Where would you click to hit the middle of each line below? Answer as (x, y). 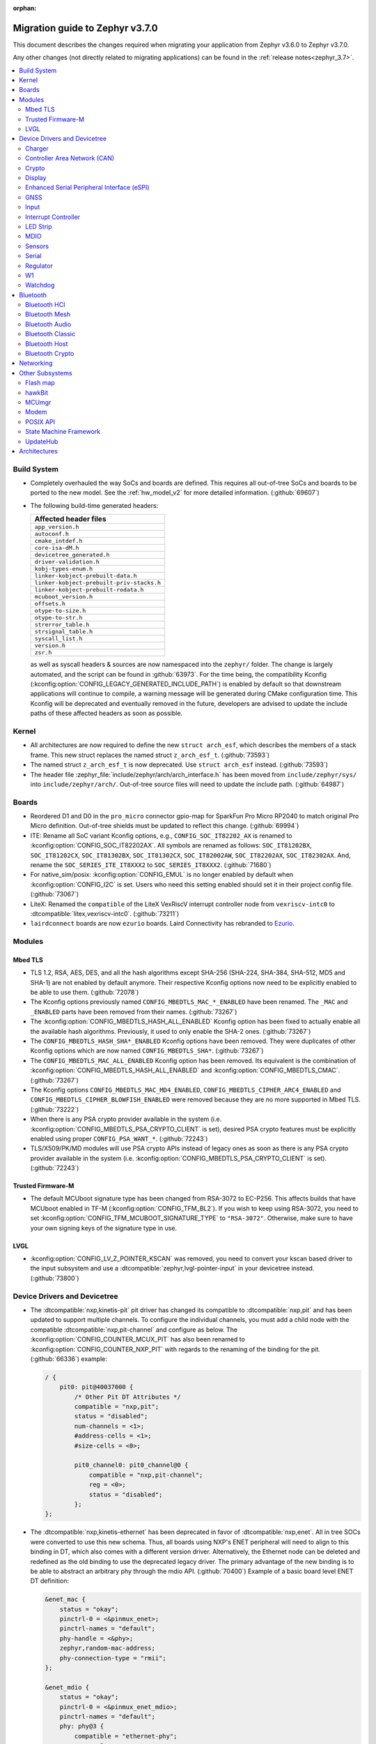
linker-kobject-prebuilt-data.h (86, 576)
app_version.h (57, 527)
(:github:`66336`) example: (69, 1359)
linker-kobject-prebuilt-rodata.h (89, 590)
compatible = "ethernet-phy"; (126, 1736)
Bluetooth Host (47, 344)
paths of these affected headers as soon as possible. (107, 713)
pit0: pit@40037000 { (96, 1387)
